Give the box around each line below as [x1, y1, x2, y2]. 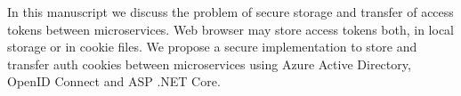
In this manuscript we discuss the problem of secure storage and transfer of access [7, 3, 454, 20]
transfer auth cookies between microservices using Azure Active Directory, [7, 54, 411, 73]
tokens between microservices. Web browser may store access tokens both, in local [7, 20, 454, 38]
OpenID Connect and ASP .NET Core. [7, 72, 221, 91]
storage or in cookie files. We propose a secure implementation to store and [7, 37, 417, 56]
